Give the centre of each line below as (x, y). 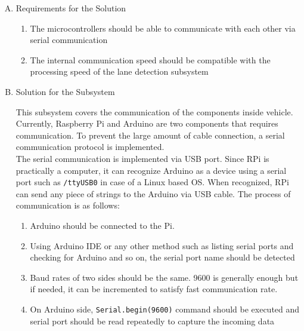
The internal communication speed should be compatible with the (150, 59)
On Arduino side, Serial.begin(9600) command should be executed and (165, 309)
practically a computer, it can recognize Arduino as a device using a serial (151, 170)
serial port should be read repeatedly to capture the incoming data (152, 321)
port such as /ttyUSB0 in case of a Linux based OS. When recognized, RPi (152, 182)
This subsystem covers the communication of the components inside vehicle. (154, 111)
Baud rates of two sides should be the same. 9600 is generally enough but (164, 277)
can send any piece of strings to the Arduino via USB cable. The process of (153, 193)
